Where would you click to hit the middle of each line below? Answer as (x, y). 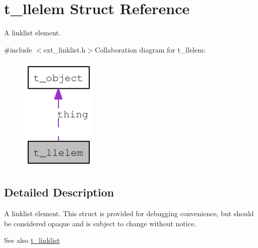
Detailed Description (59, 192)
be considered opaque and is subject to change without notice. (100, 223)
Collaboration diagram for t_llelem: (150, 49)
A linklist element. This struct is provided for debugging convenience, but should (129, 213)
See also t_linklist (32, 240)
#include (18, 49)
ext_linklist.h (64, 49)
